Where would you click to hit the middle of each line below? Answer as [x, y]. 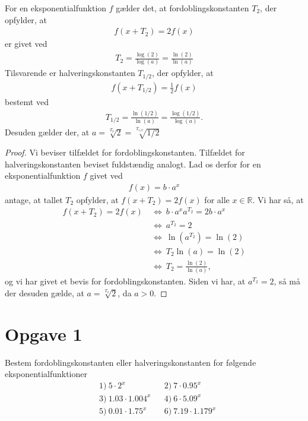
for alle [217, 199]
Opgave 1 [44, 333]
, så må [287, 281]
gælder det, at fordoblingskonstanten [182, 8]
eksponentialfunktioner [46, 374]
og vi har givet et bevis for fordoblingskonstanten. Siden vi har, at [125, 281]
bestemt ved [27, 101]
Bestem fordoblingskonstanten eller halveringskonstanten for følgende [131, 362]
